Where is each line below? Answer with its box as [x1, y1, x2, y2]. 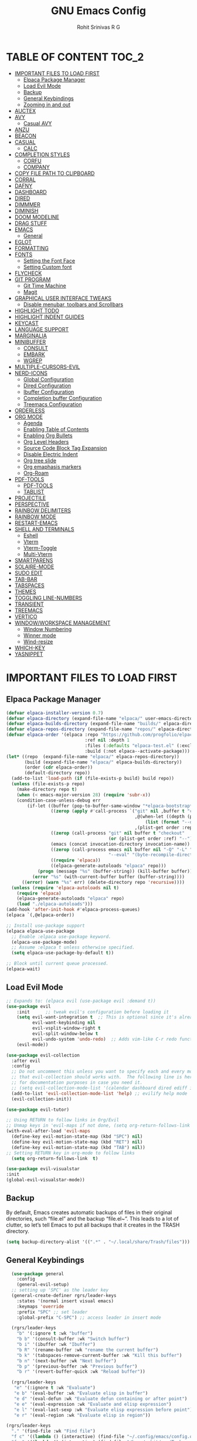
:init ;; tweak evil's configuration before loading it [16, 1009, 169, 1015]
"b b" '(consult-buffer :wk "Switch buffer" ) [16, 1336, 130, 1342]
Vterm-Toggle [23, 544, 57, 551]
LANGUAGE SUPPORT [14, 326, 69, 333]
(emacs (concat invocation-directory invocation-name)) [50, 841, 191, 847]
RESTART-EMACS [14, 519, 58, 527]
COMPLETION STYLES [14, 151, 70, 158]
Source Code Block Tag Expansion [23, 444, 107, 451]
